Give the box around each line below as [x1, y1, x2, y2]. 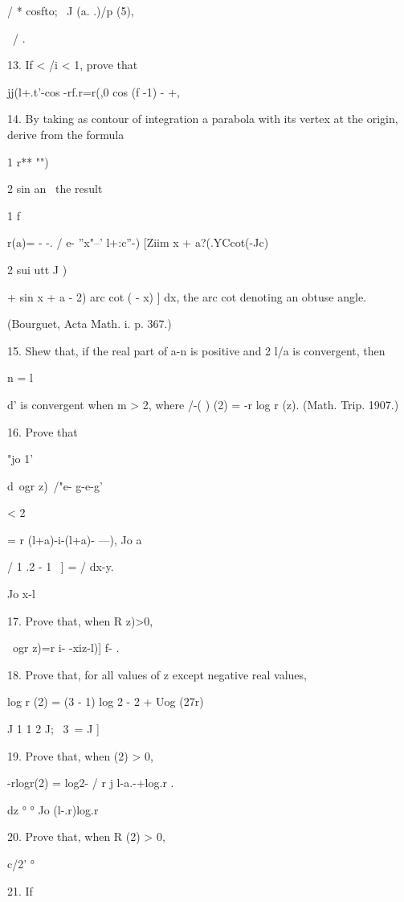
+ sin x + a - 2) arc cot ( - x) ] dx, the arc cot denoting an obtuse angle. [7, 288, 367, 305]
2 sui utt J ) [7, 260, 67, 277]
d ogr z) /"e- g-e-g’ [7, 477, 103, 494]
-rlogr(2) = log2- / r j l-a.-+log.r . [7, 774, 174, 791]
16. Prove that [7, 423, 78, 440]
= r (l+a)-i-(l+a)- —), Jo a [7, 531, 142, 547]
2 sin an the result [7, 180, 103, 197]
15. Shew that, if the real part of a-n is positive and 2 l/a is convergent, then [7, 342, 386, 359]
